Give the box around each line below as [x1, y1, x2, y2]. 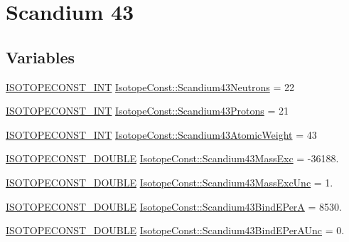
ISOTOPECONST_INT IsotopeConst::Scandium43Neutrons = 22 [6, 79, 294, 94]
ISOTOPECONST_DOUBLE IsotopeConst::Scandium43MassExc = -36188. [6, 151, 339, 166]
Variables [6, 46, 75, 68]
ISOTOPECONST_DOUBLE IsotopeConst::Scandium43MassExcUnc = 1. [6, 174, 333, 189]
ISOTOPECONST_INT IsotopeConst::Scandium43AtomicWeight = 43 [6, 127, 317, 142]
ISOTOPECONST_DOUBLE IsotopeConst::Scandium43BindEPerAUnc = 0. [6, 223, 345, 238]
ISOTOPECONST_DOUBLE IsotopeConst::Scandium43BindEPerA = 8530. [6, 199, 342, 214]
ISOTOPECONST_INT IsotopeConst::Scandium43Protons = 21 [6, 103, 289, 118]
